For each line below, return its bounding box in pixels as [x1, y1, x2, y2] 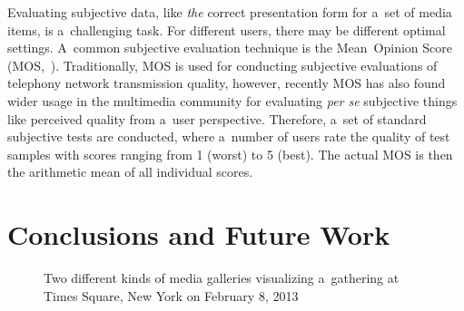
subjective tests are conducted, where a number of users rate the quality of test [7, 127, 450, 146]
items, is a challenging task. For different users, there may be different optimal [7, 20, 446, 39]
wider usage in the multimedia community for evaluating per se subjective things [7, 91, 458, 110]
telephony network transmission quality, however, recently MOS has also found [7, 73, 446, 92]
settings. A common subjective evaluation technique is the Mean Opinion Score [7, 38, 452, 57]
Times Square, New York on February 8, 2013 [44, 286, 299, 305]
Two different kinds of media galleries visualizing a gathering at [44, 268, 400, 287]
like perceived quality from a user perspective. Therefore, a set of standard [7, 109, 427, 128]
